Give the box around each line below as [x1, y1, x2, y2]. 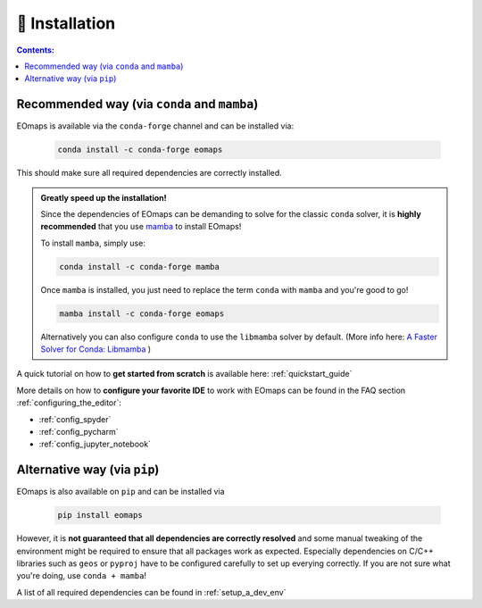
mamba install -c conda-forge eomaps [59, 308, 225, 319]
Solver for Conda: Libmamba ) [40, 344, 152, 354]
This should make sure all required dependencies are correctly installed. [16, 168, 283, 179]
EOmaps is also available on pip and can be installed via [16, 487, 225, 497]
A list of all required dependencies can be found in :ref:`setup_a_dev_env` [16, 587, 287, 597]
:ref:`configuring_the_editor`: [16, 397, 122, 408]
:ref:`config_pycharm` [38, 427, 119, 437]
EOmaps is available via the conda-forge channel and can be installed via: [16, 121, 295, 131]
